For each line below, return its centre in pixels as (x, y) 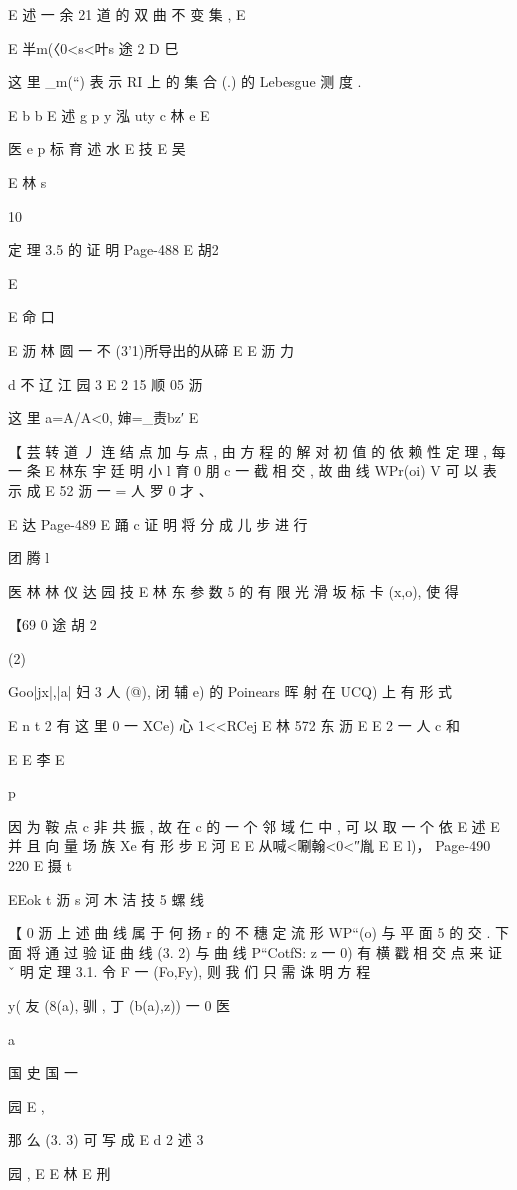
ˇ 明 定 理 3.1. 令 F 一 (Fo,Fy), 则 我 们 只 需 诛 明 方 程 (189, 971)
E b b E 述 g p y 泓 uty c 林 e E (109, 114)
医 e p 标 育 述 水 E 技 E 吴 (97, 148)
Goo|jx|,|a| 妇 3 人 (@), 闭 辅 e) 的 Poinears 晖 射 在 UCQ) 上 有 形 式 (230, 691)
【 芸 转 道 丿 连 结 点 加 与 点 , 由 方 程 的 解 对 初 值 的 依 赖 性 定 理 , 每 (257, 450)
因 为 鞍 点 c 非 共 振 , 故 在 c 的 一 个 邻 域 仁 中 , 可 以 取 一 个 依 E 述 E (254, 825)
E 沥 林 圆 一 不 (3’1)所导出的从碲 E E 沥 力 (151, 349)
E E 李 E (36, 758)
